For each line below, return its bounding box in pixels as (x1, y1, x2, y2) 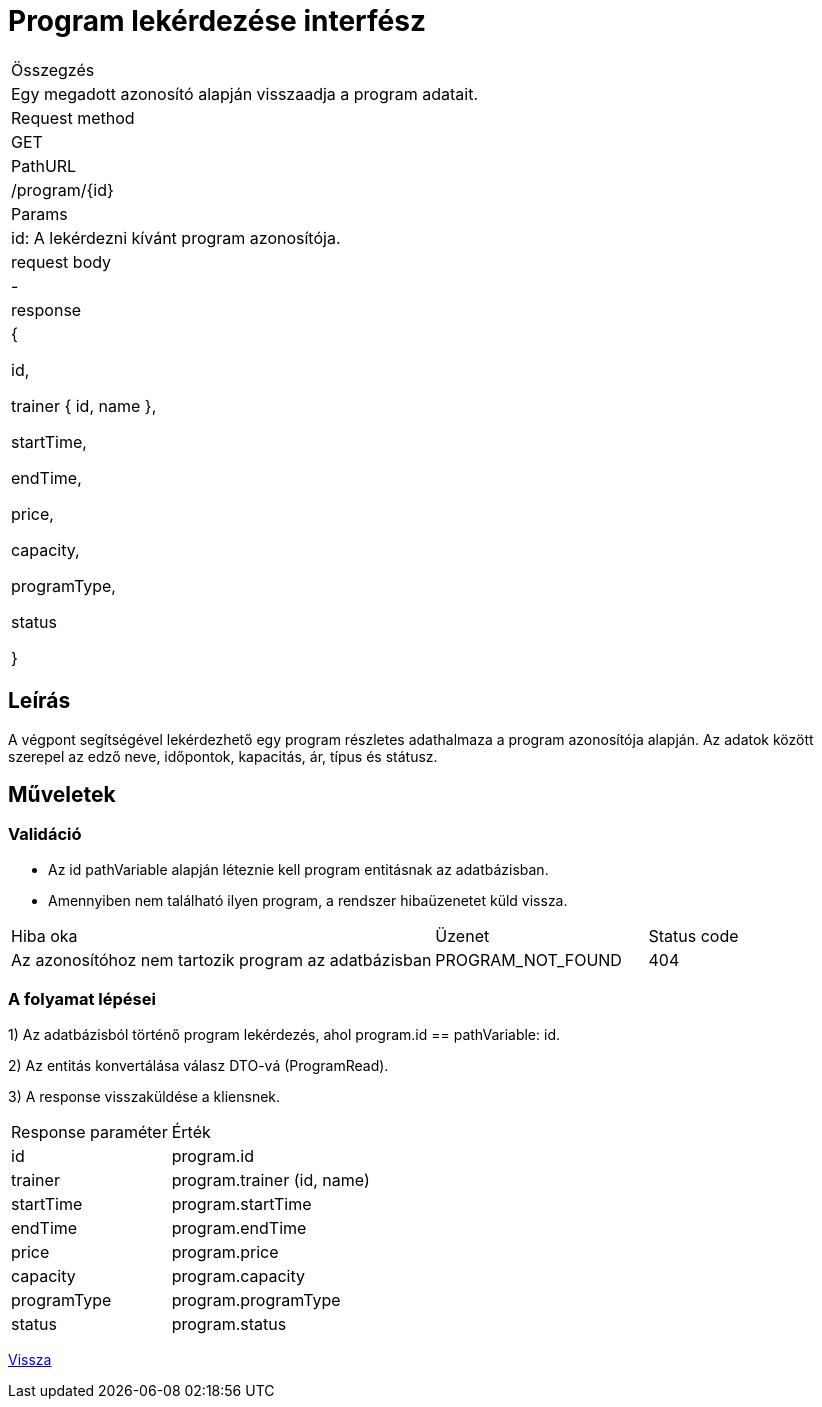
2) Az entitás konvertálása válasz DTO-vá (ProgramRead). (8, 1056, 389, 1074)
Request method (11, 107, 135, 128)
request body (11, 251, 112, 272)
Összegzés (11, 59, 95, 80)
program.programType (171, 1289, 341, 1310)
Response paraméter (11, 1121, 168, 1142)
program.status (171, 1313, 287, 1334)
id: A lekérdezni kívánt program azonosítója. (11, 227, 341, 248)
